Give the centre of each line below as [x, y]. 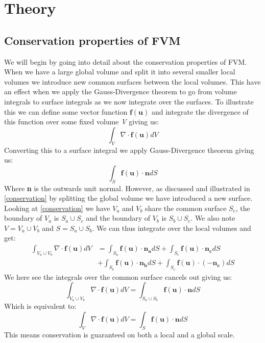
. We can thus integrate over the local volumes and [172, 228]
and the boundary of [118, 218]
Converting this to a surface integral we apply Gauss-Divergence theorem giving [129, 150]
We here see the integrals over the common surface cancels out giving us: [118, 276]
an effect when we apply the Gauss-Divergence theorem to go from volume [121, 91]
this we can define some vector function [66, 111]
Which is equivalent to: [40, 306]
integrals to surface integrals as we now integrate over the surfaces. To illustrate [129, 101]
